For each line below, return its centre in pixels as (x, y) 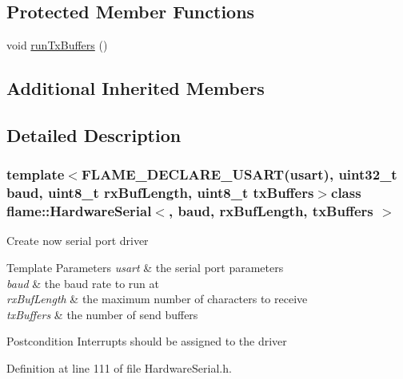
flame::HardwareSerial (79, 211)
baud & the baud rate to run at (83, 283)
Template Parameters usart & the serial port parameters (145, 268)
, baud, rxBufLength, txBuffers (271, 211)
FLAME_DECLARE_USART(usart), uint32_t (239, 174)
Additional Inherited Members (136, 88)
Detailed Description (94, 134)
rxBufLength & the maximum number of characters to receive (157, 299)
